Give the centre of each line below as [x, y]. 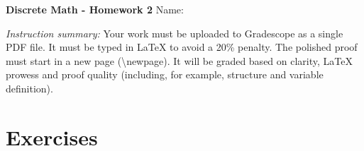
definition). [29, 88]
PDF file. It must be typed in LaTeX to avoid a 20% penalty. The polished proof [182, 47]
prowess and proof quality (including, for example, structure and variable [165, 74]
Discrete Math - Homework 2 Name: [95, 9]
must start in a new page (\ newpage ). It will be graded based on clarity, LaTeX [179, 60]
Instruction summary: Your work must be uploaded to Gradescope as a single [175, 33]
